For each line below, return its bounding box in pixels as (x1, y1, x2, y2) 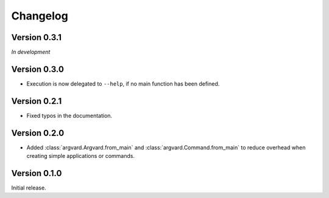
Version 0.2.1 (11, 96, 62, 106)
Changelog (11, 9, 68, 22)
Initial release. (11, 184, 46, 191)
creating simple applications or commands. (26, 152, 135, 160)
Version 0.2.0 (11, 128, 65, 138)
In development (11, 49, 51, 56)
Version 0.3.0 (11, 64, 64, 74)
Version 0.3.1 (11, 32, 62, 43)
